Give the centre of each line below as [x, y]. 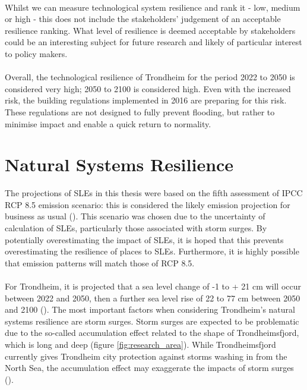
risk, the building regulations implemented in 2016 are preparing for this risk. [146, 100]
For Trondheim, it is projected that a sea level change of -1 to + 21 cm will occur [153, 286]
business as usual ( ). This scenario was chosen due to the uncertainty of [135, 216]
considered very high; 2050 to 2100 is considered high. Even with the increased [148, 88]
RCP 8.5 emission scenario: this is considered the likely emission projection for [148, 204]
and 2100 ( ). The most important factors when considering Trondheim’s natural [150, 309]
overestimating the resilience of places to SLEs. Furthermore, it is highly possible [152, 251]
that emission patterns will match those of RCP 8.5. [100, 262]
